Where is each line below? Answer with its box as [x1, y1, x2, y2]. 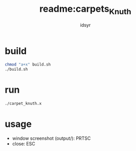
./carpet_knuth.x [5, 101, 42, 106]
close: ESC [12, 140, 35, 146]
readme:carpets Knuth [39, 3, 131, 16]
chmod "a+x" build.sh [5, 62, 51, 67]
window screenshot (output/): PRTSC [12, 135, 91, 141]
